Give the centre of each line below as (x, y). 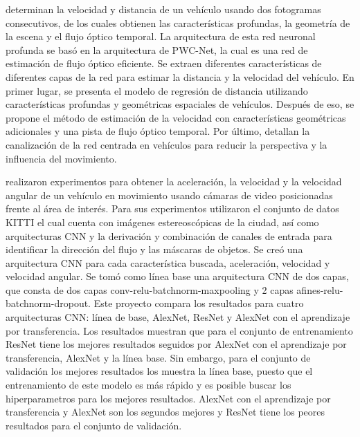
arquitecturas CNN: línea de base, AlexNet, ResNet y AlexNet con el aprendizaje (178, 317)
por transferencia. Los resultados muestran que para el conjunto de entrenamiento (179, 330)
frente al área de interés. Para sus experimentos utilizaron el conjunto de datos (172, 208)
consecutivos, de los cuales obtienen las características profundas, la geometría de (178, 22)
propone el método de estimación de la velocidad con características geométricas (176, 117)
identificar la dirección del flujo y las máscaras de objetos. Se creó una (154, 249)
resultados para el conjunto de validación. (94, 425)
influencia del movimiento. (61, 158)
